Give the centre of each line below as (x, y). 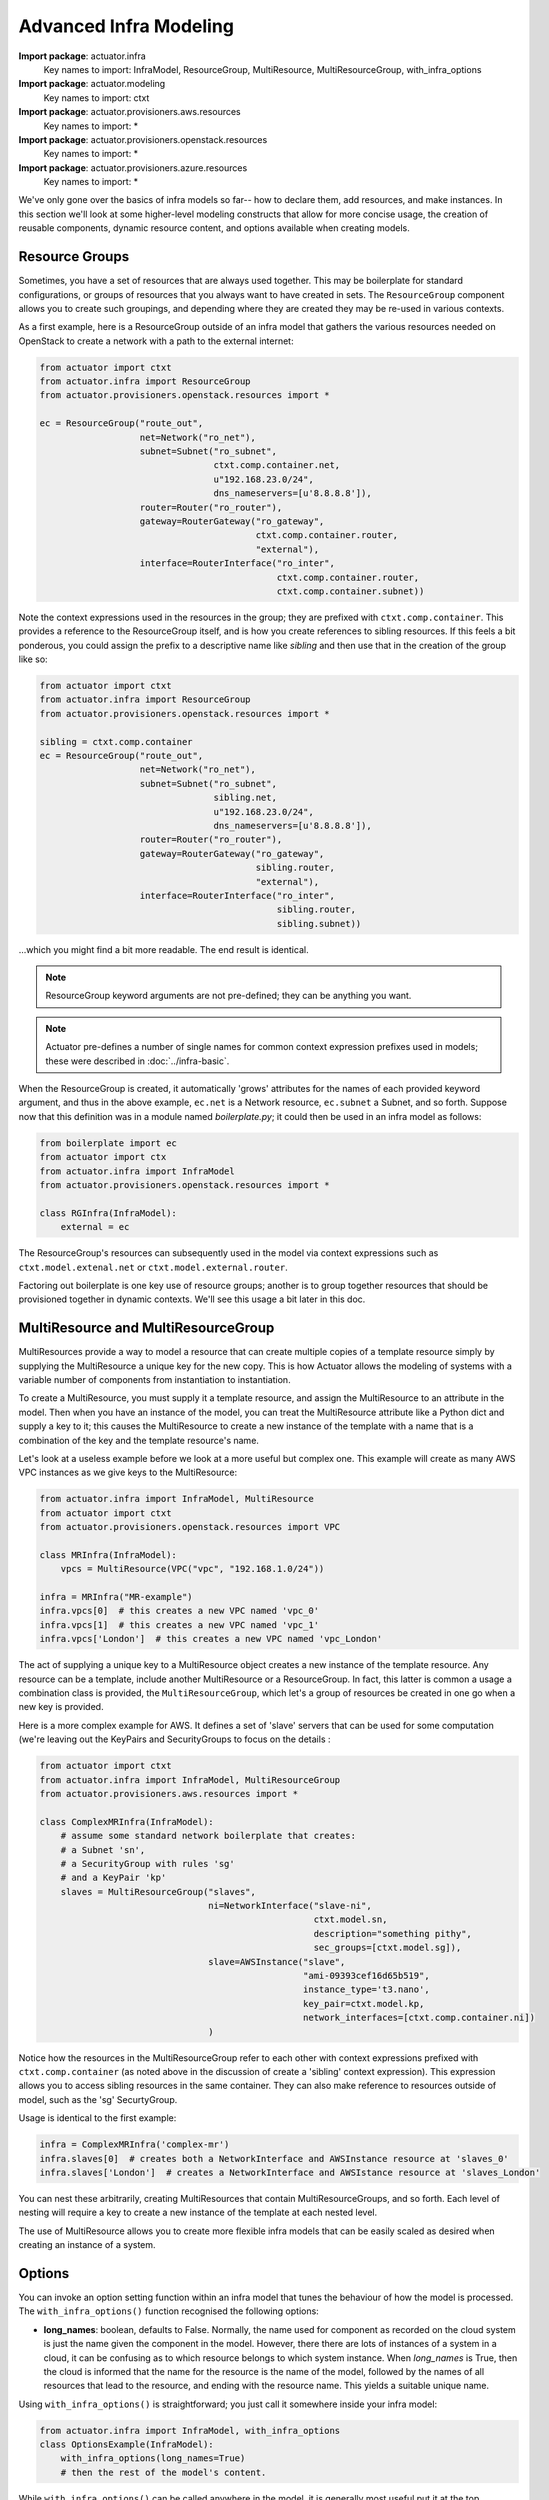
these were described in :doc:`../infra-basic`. (137, 1061)
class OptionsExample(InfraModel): (126, 2444)
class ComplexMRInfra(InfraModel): (126, 1821)
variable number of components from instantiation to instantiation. (154, 1379)
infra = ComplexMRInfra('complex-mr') (134, 2144)
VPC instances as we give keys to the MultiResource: (128, 1472)
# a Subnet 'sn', (103, 1849)
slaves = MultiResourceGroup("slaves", (158, 1891)
